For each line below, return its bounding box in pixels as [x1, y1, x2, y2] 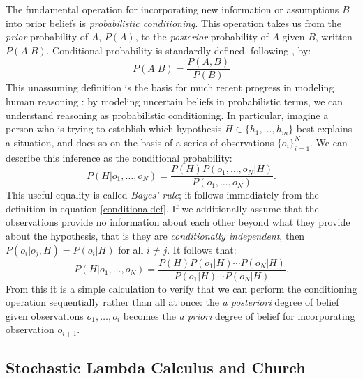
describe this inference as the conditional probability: [6, 150, 232, 164]
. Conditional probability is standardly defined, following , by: [46, 42, 311, 57]
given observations [6, 308, 84, 323]
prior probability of [6, 29, 89, 44]
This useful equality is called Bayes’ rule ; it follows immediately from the [6, 187, 319, 202]
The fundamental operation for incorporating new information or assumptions [6, 2, 339, 16]
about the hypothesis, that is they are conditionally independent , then [6, 229, 305, 243]
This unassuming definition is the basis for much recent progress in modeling [6, 80, 334, 95]
